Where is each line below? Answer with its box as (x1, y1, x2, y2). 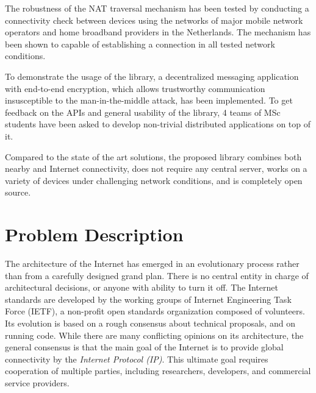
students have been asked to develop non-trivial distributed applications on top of (5, 118, 311, 130)
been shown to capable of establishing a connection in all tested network (5, 37, 275, 50)
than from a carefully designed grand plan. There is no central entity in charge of (5, 269, 309, 281)
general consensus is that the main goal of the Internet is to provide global (5, 341, 284, 353)
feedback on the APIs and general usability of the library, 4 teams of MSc (5, 105, 281, 118)
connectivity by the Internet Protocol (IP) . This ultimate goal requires (5, 352, 268, 365)
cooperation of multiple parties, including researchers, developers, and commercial (5, 364, 311, 377)
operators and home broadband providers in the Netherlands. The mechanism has (5, 26, 311, 38)
